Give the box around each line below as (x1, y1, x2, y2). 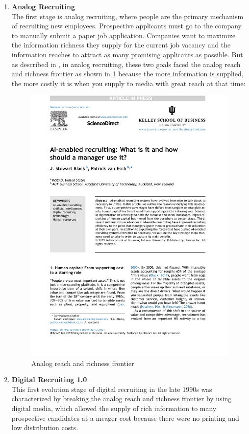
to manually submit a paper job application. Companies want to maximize (11, 30, 236, 40)
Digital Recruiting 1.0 (11, 374, 87, 385)
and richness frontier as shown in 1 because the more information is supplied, (11, 69, 244, 79)
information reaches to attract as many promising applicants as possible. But (11, 49, 243, 59)
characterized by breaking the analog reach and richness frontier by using (11, 393, 232, 404)
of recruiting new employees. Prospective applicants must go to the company (11, 21, 242, 31)
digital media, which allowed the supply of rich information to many (11, 403, 217, 413)
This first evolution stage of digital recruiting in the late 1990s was (11, 384, 212, 394)
